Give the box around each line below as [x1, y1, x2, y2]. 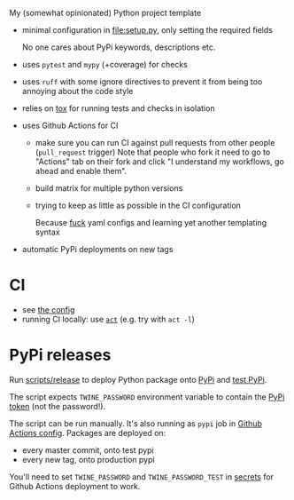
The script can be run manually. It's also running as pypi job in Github [9, 417, 263, 429]
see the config [21, 304, 75, 314]
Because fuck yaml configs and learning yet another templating [35, 218, 267, 227]
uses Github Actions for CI [21, 120, 119, 131]
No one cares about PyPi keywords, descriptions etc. [21, 42, 216, 52]
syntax [35, 226, 60, 237]
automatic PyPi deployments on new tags [21, 244, 174, 254]
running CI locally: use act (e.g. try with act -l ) [21, 313, 195, 324]
